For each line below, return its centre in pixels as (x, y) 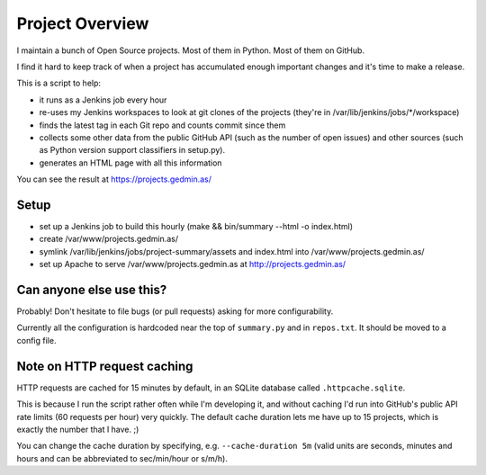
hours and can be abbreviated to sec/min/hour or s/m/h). (122, 458)
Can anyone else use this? (92, 289)
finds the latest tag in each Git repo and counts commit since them (162, 125)
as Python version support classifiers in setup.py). (132, 150)
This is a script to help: (59, 83)
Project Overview (83, 23)
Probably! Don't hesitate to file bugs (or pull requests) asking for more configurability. (175, 311)
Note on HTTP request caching (105, 366)
